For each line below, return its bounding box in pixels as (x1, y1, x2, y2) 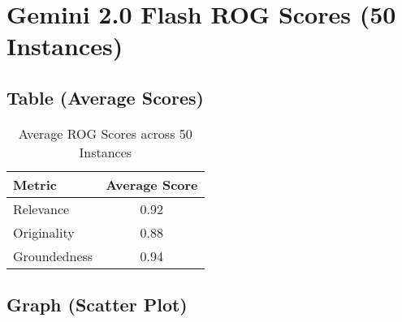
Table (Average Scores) (6, 84, 204, 109)
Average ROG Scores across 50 (18, 123, 192, 143)
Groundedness (13, 246, 93, 265)
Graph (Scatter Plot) (6, 292, 188, 317)
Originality (13, 222, 75, 242)
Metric (13, 174, 57, 194)
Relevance (13, 199, 70, 218)
